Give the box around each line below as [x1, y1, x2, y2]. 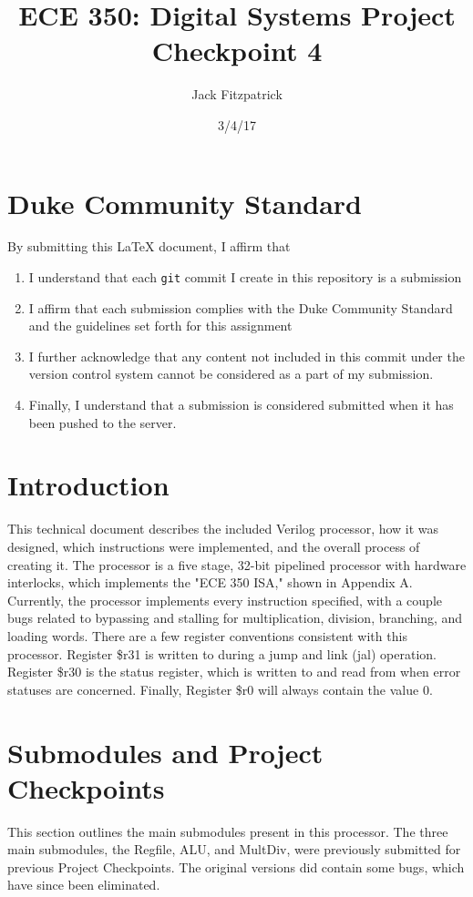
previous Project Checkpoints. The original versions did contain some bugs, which [7, 857, 465, 876]
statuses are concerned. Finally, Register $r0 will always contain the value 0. [7, 679, 433, 698]
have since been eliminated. [7, 875, 160, 894]
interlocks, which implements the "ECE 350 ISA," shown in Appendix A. [7, 573, 413, 592]
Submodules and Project [7, 733, 324, 770]
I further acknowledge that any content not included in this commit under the [28, 346, 465, 365]
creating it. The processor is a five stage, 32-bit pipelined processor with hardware [7, 555, 467, 574]
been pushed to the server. [28, 413, 177, 432]
